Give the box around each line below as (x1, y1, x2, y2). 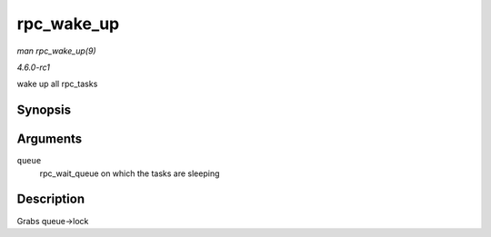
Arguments (16, 132, 83, 147)
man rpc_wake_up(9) (16, 45, 96, 56)
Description (16, 192, 85, 207)
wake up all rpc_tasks (16, 78, 98, 90)
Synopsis (16, 103, 72, 118)
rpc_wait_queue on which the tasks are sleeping (39, 168, 220, 179)
